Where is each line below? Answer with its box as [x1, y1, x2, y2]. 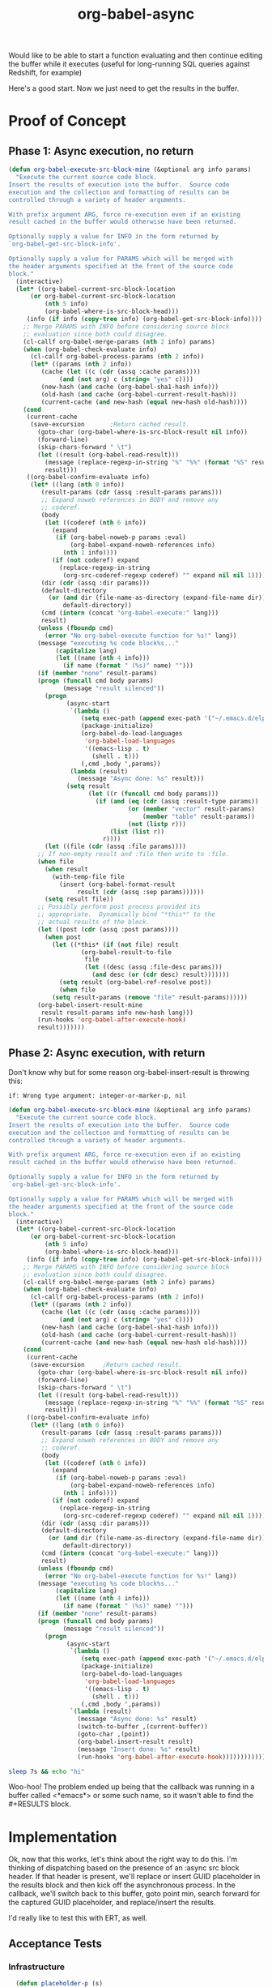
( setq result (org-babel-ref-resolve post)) [59, 979, 212, 987]
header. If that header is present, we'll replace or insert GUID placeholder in [8, 1872, 261, 1882]
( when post [44, 933, 82, 941]
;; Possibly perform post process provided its [37, 903, 201, 911]
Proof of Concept [8, 112, 127, 131]
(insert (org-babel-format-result [59, 880, 176, 889]
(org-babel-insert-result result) [77, 1737, 194, 1745]
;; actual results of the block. [37, 918, 151, 927]
